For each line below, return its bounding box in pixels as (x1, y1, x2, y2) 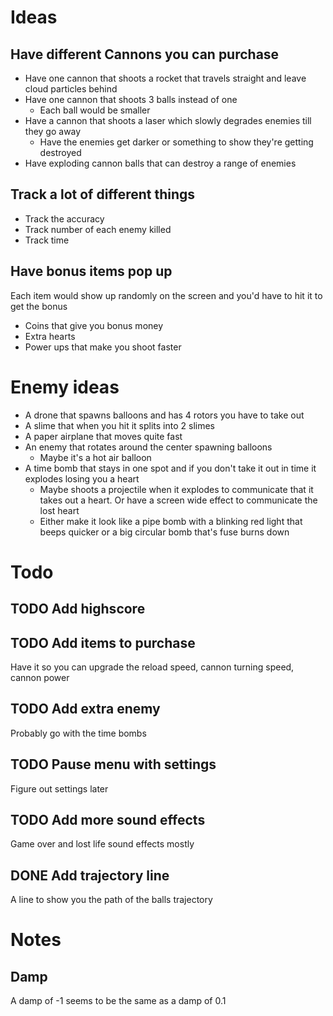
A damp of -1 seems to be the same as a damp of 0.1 (10, 995, 227, 1007)
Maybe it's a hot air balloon (39, 451, 152, 463)
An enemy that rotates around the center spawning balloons (24, 441, 273, 453)
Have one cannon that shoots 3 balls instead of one (24, 94, 238, 105)
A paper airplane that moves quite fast (24, 430, 183, 442)
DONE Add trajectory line (10, 867, 170, 884)
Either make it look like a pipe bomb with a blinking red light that (39, 515, 303, 527)
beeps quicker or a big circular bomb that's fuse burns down (39, 526, 290, 538)
